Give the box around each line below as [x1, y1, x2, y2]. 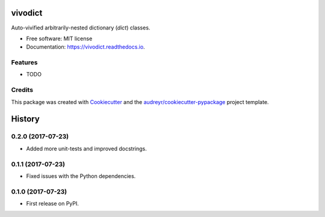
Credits [11, 86, 33, 94]
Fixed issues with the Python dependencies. [26, 172, 136, 180]
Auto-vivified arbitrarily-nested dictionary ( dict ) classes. [11, 24, 150, 31]
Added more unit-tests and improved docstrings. [26, 145, 147, 152]
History [11, 114, 40, 124]
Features [11, 58, 38, 67]
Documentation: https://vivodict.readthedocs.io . [26, 43, 146, 50]
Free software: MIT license [26, 35, 93, 42]
